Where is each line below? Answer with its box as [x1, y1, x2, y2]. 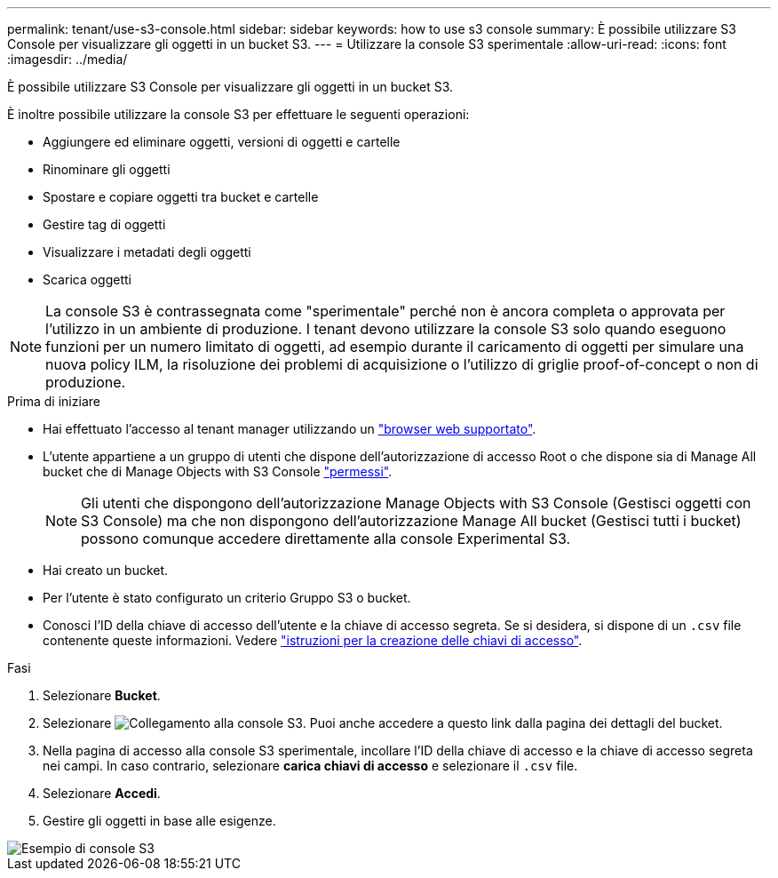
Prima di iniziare [7, 394, 100, 409]
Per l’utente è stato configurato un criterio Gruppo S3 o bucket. [43, 590, 411, 605]
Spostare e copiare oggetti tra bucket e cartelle [43, 189, 319, 204]
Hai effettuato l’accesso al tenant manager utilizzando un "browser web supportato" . [43, 421, 536, 436]
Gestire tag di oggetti [43, 217, 166, 232]
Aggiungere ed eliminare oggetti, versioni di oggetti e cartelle [43, 134, 401, 149]
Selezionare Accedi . [43, 786, 161, 801]
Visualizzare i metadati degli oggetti [43, 244, 251, 259]
